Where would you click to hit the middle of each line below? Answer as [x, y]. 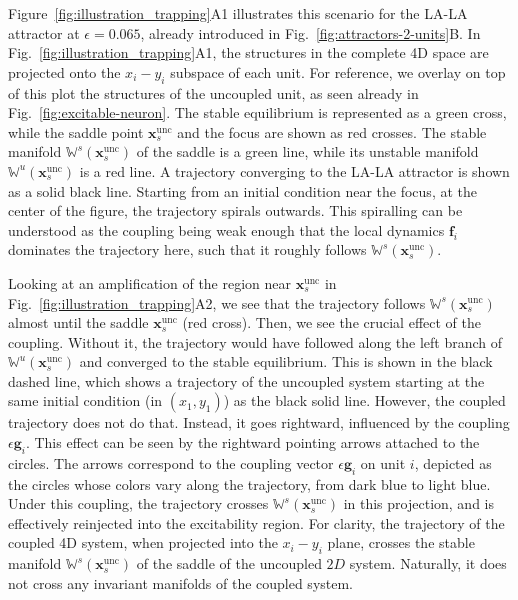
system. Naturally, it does [428, 563]
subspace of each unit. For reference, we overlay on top [338, 71]
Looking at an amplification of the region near [150, 282]
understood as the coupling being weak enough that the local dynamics [226, 229]
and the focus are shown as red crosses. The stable [332, 131]
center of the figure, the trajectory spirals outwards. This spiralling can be [235, 210]
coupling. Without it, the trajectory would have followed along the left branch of [255, 341]
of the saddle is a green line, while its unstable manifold [307, 151]
